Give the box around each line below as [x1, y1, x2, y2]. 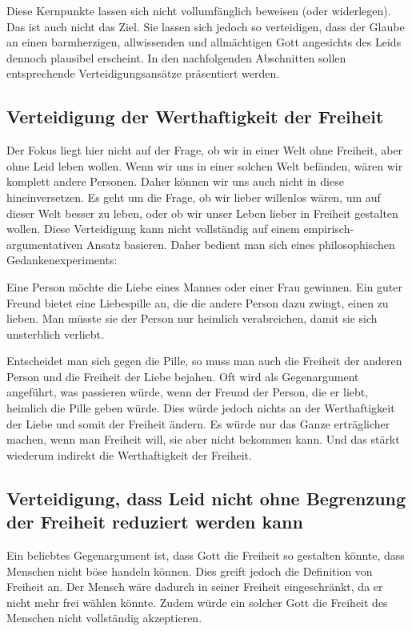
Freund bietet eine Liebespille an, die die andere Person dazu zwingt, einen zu [6, 294, 389, 311]
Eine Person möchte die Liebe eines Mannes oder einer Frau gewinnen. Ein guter [6, 278, 402, 295]
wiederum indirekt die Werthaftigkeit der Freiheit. [6, 446, 252, 463]
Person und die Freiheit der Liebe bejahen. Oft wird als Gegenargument [6, 368, 359, 384]
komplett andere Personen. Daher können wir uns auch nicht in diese [6, 173, 344, 190]
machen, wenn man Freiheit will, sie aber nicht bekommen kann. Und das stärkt [6, 431, 400, 448]
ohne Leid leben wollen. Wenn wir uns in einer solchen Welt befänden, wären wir [6, 157, 403, 174]
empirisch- [303, 220, 354, 237]
